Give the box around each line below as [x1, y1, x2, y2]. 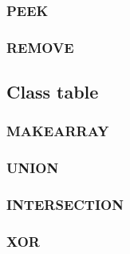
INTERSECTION [6, 195, 124, 215]
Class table [6, 79, 99, 104]
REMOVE [6, 37, 74, 57]
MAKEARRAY [6, 121, 109, 141]
